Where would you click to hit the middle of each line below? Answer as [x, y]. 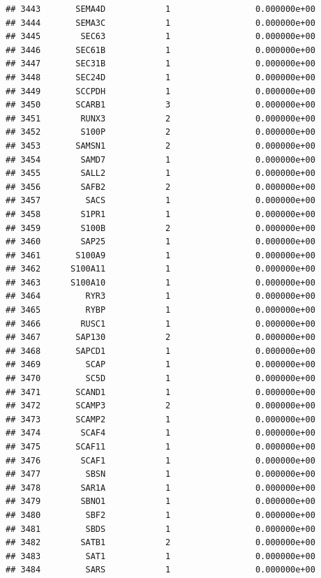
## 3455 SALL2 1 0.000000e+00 [160, 173]
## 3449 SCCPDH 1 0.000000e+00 [160, 91]
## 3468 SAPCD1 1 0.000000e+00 [160, 351]
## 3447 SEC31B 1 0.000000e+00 [160, 64]
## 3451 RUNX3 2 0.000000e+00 [160, 118]
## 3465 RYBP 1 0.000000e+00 [160, 310]
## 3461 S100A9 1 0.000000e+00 [160, 255]
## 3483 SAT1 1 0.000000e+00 [160, 556]
